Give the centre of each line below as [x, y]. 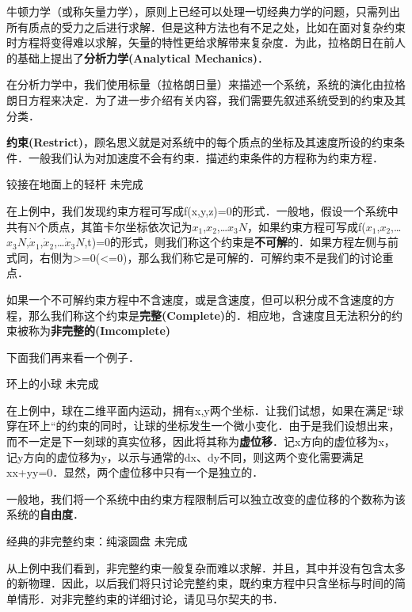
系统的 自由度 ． [45, 514]
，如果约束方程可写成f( [307, 226]
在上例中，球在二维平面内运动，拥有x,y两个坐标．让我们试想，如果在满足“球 [205, 410]
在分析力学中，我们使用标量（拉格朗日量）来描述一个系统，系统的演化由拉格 [206, 84]
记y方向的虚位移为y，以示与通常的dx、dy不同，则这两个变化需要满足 [185, 456]
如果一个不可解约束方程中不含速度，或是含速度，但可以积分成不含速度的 [195, 299]
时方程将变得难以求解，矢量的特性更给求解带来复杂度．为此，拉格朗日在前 [200, 42]
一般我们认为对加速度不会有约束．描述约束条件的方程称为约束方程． [206, 157]
